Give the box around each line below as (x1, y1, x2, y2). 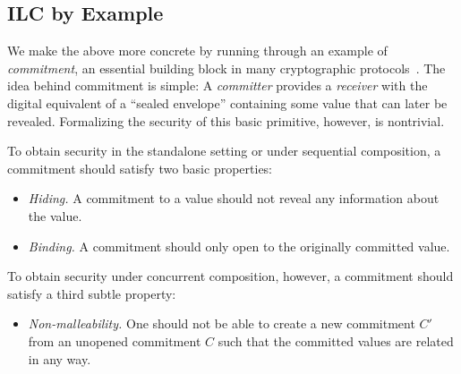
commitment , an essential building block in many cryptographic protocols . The (7, 58, 446, 77)
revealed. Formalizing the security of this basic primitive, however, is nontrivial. (7, 111, 445, 130)
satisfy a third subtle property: (7, 284, 176, 302)
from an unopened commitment (28, 331, 201, 350)
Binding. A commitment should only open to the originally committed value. (28, 236, 450, 255)
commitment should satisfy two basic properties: (7, 158, 273, 177)
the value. (28, 206, 82, 225)
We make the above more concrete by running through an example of (7, 41, 388, 60)
